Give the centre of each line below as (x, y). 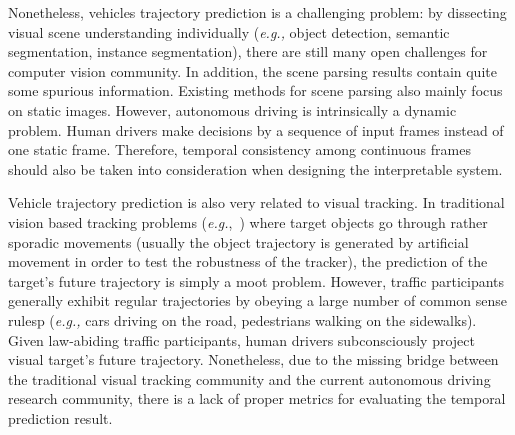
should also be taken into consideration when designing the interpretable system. (255, 168)
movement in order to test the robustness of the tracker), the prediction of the (248, 261)
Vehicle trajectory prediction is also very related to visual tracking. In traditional (256, 202)
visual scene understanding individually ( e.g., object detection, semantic (229, 31)
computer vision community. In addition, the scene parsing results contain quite (252, 70)
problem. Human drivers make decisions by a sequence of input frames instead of (256, 129)
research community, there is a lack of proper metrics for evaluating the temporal (257, 398)
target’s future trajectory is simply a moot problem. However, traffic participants (256, 280)
